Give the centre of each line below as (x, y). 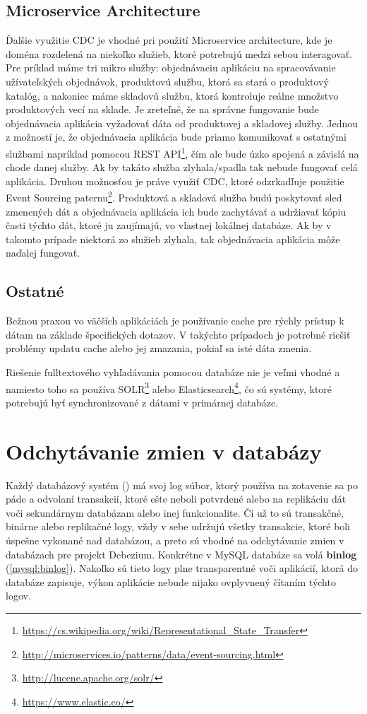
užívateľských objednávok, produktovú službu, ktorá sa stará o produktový (167, 81)
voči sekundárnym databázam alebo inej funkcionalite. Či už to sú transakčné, (175, 512)
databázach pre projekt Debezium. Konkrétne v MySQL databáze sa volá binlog (181, 554)
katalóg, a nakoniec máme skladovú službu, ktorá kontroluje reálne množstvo (172, 95)
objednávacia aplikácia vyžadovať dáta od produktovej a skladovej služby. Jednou (182, 123)
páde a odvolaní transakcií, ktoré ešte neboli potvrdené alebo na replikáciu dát (176, 499)
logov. (18, 596)
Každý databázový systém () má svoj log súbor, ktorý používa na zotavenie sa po (182, 485)
